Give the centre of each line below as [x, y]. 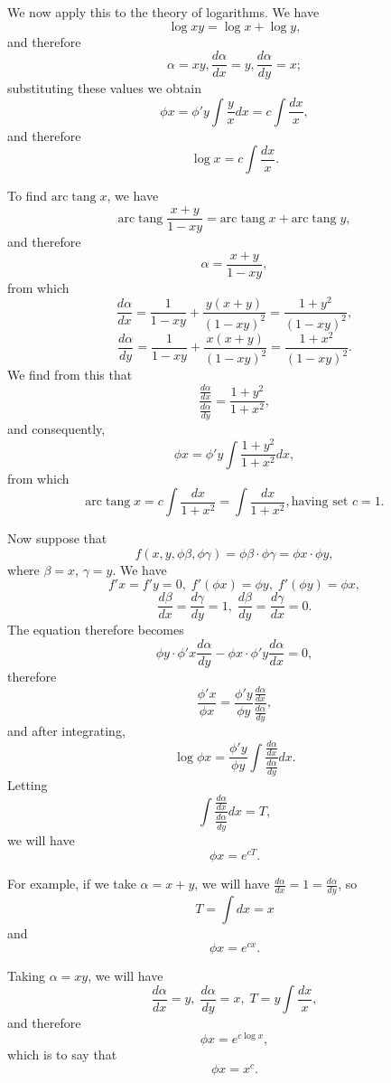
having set [320, 502]
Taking [27, 975]
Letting [28, 785]
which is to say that [62, 1055]
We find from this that [70, 375]
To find [27, 196]
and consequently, [56, 429]
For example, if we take [72, 884]
